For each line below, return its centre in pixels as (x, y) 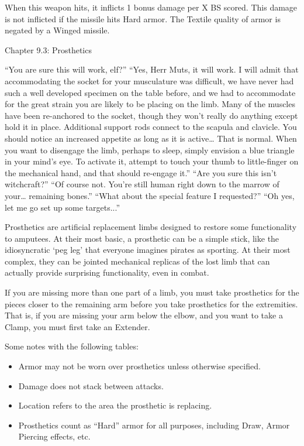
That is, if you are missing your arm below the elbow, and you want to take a (144, 315)
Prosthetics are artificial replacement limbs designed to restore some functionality (151, 227)
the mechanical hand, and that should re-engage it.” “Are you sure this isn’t (141, 172)
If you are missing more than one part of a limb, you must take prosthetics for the (152, 292)
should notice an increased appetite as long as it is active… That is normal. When (151, 138)
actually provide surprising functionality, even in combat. (107, 272)
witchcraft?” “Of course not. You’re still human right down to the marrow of (142, 184)
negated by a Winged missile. (57, 30)
